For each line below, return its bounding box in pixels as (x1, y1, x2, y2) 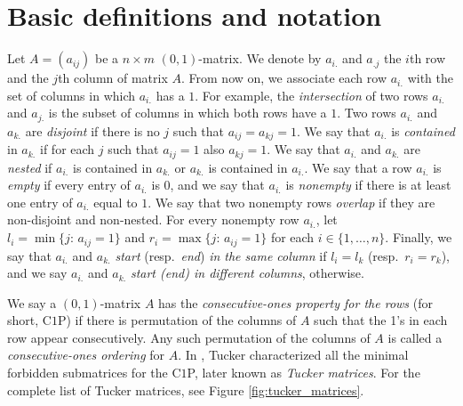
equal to (93, 192, 138, 211)
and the (7, 69, 49, 87)
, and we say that (170, 175, 265, 194)
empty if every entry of (7, 175, 131, 194)
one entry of (7, 192, 73, 211)
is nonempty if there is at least (285, 175, 451, 194)
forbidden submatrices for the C (7, 363, 181, 382)
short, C (7, 311, 52, 329)
